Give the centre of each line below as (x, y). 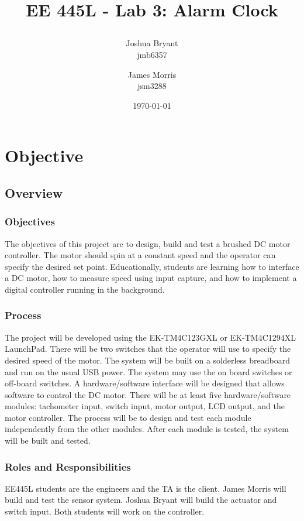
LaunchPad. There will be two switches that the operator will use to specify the (148, 349)
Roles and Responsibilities (68, 466)
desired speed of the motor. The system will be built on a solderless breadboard (147, 360)
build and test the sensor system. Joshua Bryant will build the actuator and (141, 500)
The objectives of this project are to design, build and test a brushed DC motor (148, 243)
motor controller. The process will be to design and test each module (128, 417)
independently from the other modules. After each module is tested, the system (147, 429)
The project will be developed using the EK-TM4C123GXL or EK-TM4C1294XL (151, 337)
